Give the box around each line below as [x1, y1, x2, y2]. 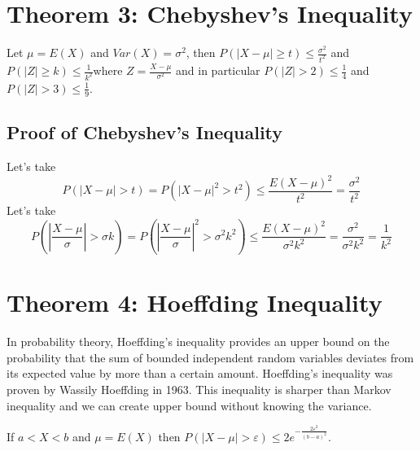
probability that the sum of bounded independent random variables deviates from [7, 348, 414, 366]
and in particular [176, 62, 260, 78]
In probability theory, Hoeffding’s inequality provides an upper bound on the [7, 333, 390, 350]
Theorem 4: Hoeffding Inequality [7, 286, 383, 319]
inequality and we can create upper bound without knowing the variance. [7, 396, 372, 414]
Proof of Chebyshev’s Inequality [7, 120, 283, 145]
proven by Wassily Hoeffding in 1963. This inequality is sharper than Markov [7, 380, 392, 397]
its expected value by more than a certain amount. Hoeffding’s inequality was [7, 365, 393, 382]
